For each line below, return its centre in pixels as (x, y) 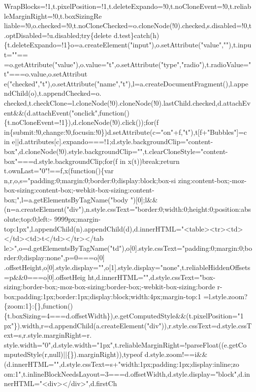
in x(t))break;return (150, 161)
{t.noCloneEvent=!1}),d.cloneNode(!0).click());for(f (81, 122)
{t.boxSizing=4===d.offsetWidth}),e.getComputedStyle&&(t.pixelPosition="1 (124, 315)
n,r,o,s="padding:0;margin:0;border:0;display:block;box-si (90, 180)
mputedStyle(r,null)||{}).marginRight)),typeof (73, 354)
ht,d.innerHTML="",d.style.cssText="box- (152, 277)
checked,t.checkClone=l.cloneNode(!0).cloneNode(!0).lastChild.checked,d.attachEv (127, 102)
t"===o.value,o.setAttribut (46, 74)
